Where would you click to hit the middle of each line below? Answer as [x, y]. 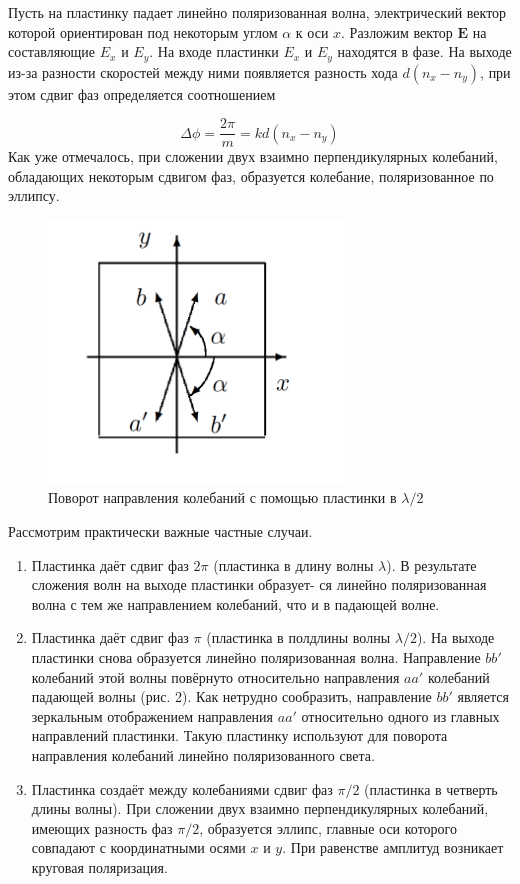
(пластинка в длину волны [293, 564]
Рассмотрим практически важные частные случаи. [160, 531]
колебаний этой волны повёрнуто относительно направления [215, 676]
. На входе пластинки [214, 51]
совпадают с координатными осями [138, 847]
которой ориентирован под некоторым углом [143, 31]
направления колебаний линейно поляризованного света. [203, 755]
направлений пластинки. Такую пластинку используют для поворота [239, 735]
